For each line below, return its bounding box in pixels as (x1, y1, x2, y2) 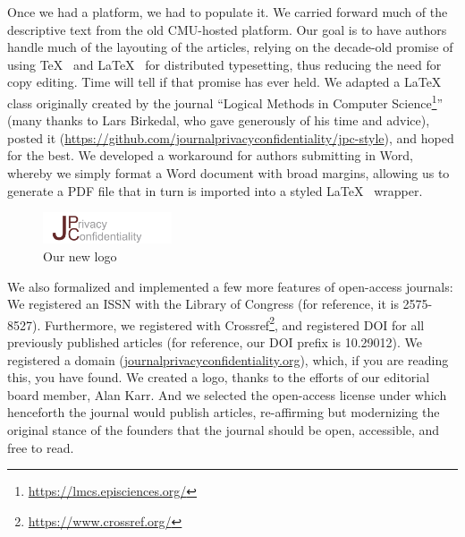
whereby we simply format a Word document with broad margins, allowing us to (7, 164, 450, 182)
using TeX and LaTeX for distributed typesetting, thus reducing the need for (7, 55, 442, 73)
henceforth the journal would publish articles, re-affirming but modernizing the (7, 403, 440, 422)
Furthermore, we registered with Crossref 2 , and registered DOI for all (44, 312, 425, 334)
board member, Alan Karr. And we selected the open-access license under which (7, 385, 447, 404)
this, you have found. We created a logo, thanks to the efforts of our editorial (7, 368, 430, 387)
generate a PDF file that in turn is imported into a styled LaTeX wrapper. (7, 181, 423, 200)
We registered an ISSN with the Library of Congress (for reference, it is (7, 294, 399, 313)
